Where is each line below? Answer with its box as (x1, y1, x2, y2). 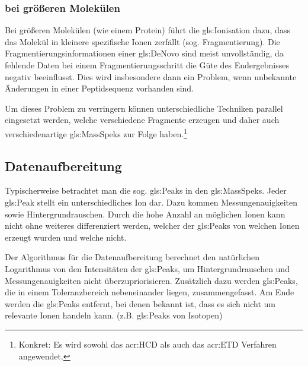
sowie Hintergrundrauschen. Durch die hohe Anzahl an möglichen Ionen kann (5, 207, 285, 220)
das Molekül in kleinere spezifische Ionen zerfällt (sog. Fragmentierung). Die (5, 35, 280, 48)
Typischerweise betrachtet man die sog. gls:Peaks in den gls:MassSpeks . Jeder (5, 184, 287, 197)
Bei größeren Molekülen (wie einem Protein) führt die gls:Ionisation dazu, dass (5, 24, 290, 36)
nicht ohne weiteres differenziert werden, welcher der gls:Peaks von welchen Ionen (5, 219, 300, 232)
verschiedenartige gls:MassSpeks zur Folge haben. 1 (5, 125, 187, 140)
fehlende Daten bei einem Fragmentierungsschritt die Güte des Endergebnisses (5, 59, 290, 71)
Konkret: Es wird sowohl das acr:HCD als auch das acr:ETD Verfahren (18, 337, 277, 350)
